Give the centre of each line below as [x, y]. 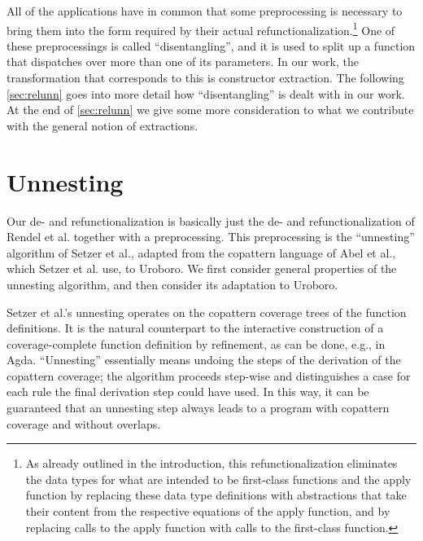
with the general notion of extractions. [102, 125]
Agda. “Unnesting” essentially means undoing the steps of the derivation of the [204, 360]
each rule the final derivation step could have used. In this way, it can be [188, 391]
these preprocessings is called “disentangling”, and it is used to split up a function [211, 45]
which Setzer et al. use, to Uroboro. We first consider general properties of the [202, 268]
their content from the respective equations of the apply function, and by [208, 511]
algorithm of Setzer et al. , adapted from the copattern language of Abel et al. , [201, 252]
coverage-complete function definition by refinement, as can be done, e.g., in [196, 343]
